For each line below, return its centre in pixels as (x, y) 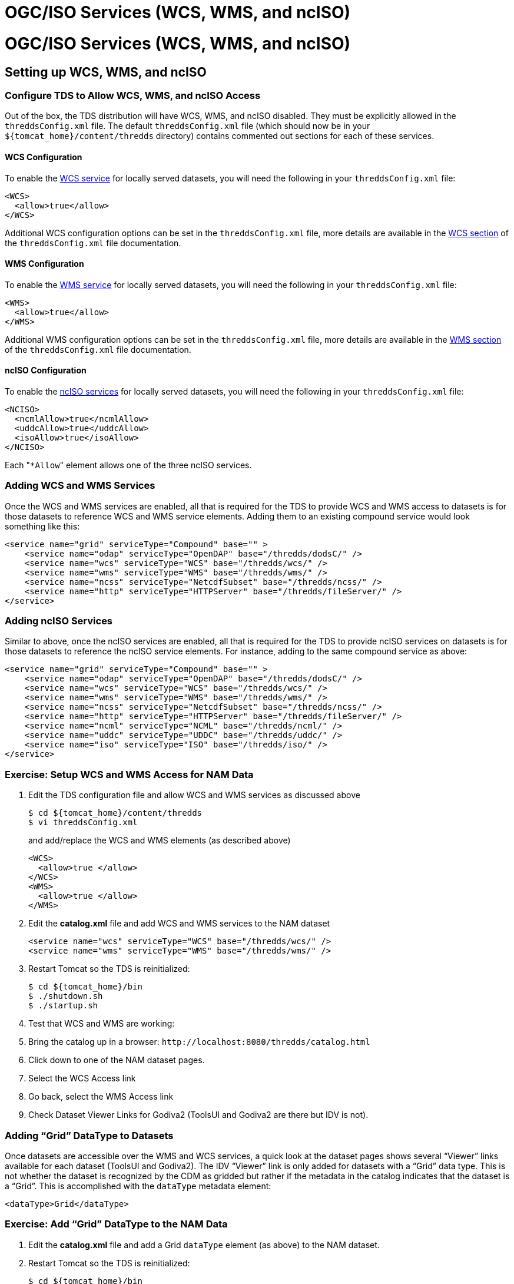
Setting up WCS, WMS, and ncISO (106, 72)
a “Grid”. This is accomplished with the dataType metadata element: (138, 1186)
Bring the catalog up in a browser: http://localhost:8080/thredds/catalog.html (199, 1042)
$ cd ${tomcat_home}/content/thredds (115, 813)
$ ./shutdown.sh (66, 996)
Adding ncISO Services (59, 621)
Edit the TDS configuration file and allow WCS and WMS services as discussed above (194, 795)
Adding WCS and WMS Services (80, 486)
